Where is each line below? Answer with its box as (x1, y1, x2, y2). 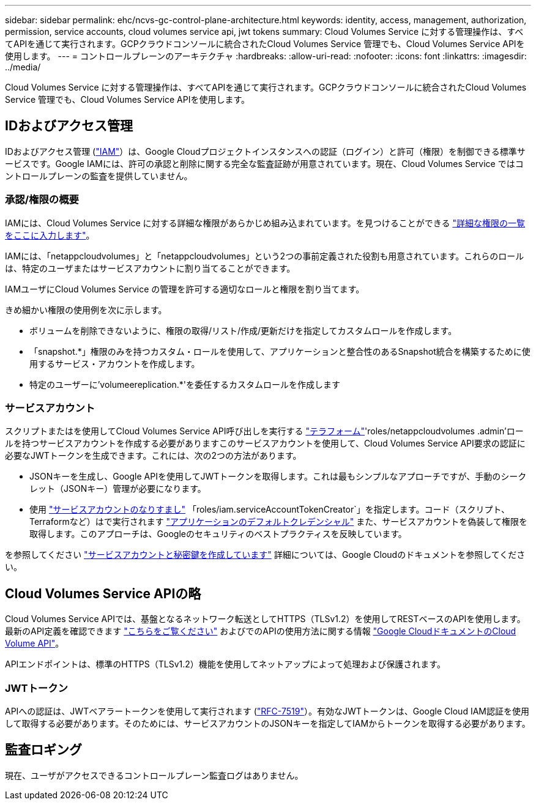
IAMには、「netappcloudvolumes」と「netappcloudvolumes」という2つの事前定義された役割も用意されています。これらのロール (5, 250, 524, 261)
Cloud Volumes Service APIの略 (5, 585, 201, 601)
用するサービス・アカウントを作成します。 (29, 358, 200, 369)
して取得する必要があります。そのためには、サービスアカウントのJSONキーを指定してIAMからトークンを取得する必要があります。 (5, 718, 530, 729)
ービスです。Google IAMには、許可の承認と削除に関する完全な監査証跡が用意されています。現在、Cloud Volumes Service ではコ (5, 158, 524, 169)
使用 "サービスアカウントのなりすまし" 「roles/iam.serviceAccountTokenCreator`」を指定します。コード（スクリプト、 (29, 504, 510, 515)
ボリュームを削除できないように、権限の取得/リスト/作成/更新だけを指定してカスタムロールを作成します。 (29, 325, 457, 336)
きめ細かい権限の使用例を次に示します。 (5, 304, 167, 315)
